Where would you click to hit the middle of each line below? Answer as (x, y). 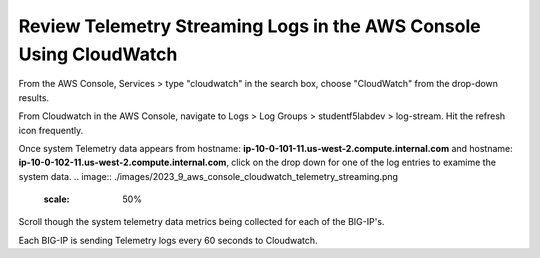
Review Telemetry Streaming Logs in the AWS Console (249, 26)
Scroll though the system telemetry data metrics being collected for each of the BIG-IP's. (201, 222)
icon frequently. (51, 130)
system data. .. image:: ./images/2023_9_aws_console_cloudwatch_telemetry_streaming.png (208, 176)
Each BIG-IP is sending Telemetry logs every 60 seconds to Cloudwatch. (168, 240)
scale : (56, 199)
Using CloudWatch (98, 54)
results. (34, 97)
